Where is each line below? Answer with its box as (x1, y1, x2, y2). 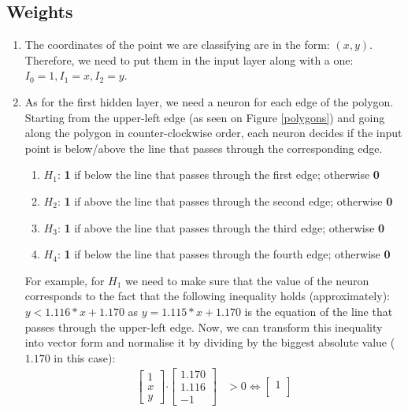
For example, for (24, 272, 105, 288)
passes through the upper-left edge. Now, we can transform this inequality (24, 318, 383, 335)
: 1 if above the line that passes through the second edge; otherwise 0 (57, 192, 393, 209)
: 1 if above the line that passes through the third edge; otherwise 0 (57, 219, 385, 236)
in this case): (54, 349, 116, 366)
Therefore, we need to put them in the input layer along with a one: (24, 51, 354, 68)
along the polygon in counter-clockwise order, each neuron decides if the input (24, 124, 402, 141)
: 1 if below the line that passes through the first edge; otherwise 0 (57, 166, 380, 183)
